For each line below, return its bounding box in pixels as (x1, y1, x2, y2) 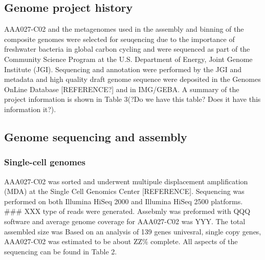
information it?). (4, 103, 56, 114)
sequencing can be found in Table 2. (4, 246, 117, 256)
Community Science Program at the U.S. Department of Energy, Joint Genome (4, 53, 253, 64)
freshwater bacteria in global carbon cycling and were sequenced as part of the (4, 44, 250, 54)
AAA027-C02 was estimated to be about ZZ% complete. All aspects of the (4, 236, 238, 247)
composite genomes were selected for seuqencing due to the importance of (4, 33, 235, 44)
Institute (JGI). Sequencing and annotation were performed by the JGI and (4, 63, 241, 74)
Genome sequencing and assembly (4, 128, 187, 144)
